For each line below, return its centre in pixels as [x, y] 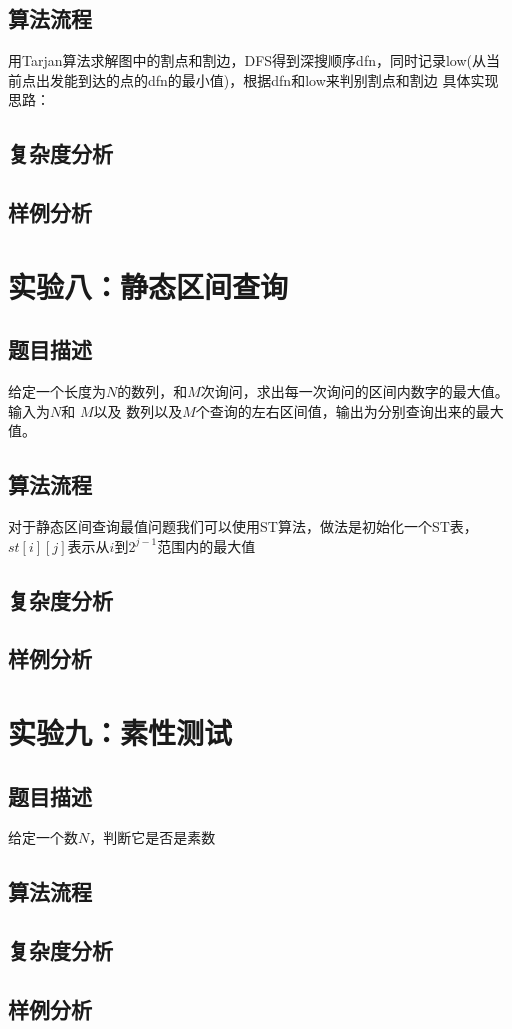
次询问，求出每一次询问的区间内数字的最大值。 [354, 391]
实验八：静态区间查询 [148, 285]
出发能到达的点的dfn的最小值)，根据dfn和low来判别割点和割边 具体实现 [267, 79]
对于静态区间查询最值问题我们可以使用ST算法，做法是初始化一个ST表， [243, 526]
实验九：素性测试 [120, 732]
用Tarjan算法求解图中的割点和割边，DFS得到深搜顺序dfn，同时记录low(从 [247, 60]
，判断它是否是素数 [152, 837]
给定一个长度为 [57, 391]
